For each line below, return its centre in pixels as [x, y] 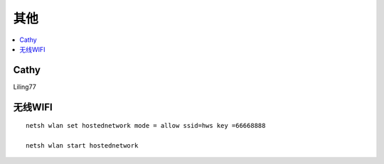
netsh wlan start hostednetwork [82, 146]
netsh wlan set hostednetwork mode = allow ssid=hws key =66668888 [146, 126]
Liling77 [25, 87]
